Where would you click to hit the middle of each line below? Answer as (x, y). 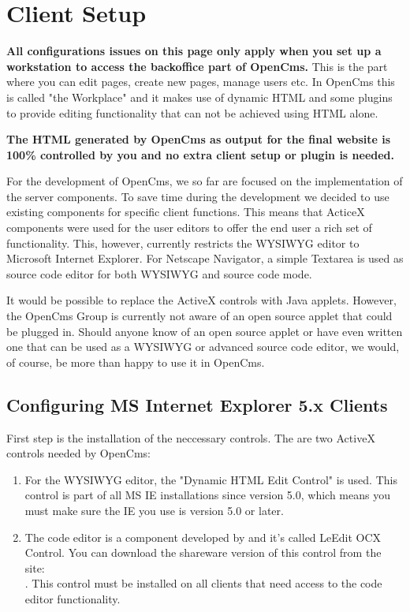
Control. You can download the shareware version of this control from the (203, 552)
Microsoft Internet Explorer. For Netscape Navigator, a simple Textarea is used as (205, 258)
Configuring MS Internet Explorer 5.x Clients (197, 404)
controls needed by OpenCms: (78, 453)
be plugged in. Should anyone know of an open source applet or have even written (205, 331)
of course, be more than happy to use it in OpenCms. (136, 362)
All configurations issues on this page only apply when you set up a (194, 51)
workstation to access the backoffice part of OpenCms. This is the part (197, 66)
